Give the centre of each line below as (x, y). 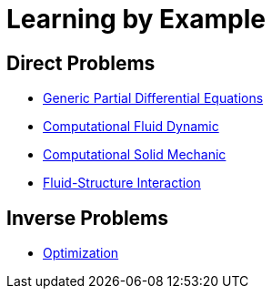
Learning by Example (136, 19)
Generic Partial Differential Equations (153, 98)
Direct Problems (81, 63)
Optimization (81, 253)
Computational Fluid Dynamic (131, 127)
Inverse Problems (88, 218)
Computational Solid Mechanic (135, 155)
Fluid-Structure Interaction (122, 183)
